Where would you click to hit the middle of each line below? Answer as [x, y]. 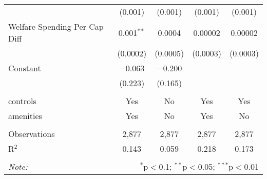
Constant [25, 68]
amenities [25, 116]
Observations [32, 134]
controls [22, 101]
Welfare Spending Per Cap [56, 26]
